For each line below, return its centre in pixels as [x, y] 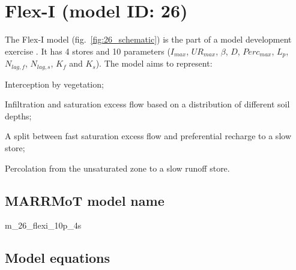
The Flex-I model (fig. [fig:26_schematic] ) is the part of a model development [148, 39]
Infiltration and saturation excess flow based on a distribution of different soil [147, 104]
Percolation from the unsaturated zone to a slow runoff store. [117, 168]
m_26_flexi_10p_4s [43, 225]
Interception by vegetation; [54, 84]
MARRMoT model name [85, 200]
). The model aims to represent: [154, 63]
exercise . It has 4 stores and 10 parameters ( [88, 51]
